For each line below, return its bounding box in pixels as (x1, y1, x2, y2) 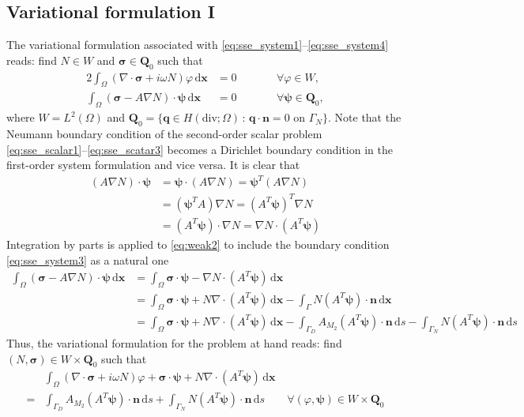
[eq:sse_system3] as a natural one (6, 251, 169, 268)
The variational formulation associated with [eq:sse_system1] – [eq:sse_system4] (6, 36, 389, 53)
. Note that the (328, 109, 401, 126)
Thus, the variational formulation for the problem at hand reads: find (6, 335, 342, 351)
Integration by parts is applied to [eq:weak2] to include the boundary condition (6, 235, 390, 252)
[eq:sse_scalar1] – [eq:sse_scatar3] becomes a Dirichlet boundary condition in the (6, 141, 393, 157)
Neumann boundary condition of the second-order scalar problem (6, 126, 322, 142)
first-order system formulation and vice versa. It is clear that (6, 156, 300, 173)
